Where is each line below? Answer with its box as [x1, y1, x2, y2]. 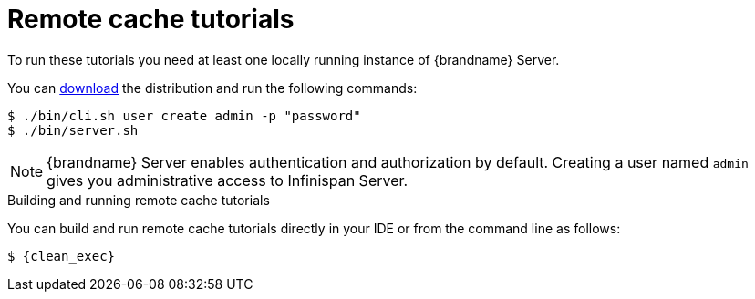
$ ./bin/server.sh [7, 122, 139, 138]
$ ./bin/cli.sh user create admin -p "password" [7, 108, 361, 123]
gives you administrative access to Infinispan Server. [47, 170, 409, 190]
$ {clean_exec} [7, 248, 116, 263]
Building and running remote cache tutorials [7, 191, 270, 208]
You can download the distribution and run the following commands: [7, 79, 418, 96]
